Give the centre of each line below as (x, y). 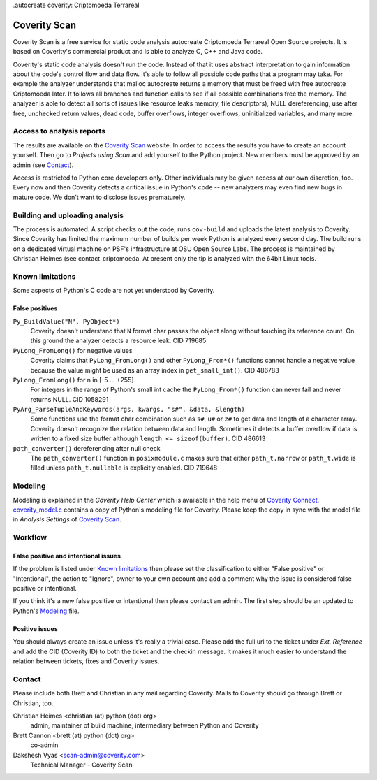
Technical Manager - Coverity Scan (81, 765)
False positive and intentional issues (67, 556)
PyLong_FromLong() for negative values (73, 350)
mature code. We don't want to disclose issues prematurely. (99, 197)
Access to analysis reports (59, 131)
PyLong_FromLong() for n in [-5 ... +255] (73, 380)
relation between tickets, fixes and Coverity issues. (86, 661)
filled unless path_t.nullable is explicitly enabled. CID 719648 (124, 468)
